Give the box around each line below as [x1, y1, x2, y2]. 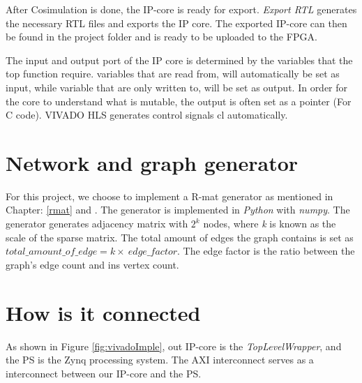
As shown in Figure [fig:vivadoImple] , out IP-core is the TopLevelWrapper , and [6, 338, 342, 353]
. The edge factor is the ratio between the [177, 243, 355, 258]
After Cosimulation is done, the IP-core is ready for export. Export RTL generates [6, 2, 357, 16]
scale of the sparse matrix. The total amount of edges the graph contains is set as [6, 230, 354, 244]
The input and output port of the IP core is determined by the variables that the [6, 52, 353, 67]
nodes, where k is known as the [203, 216, 336, 231]
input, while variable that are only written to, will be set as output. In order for [6, 80, 348, 94]
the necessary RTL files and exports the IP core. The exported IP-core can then [6, 15, 347, 30]
